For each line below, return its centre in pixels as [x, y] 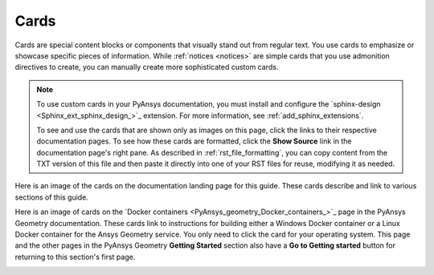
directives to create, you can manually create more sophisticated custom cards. [147, 67]
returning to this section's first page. [75, 257]
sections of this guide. [51, 197]
